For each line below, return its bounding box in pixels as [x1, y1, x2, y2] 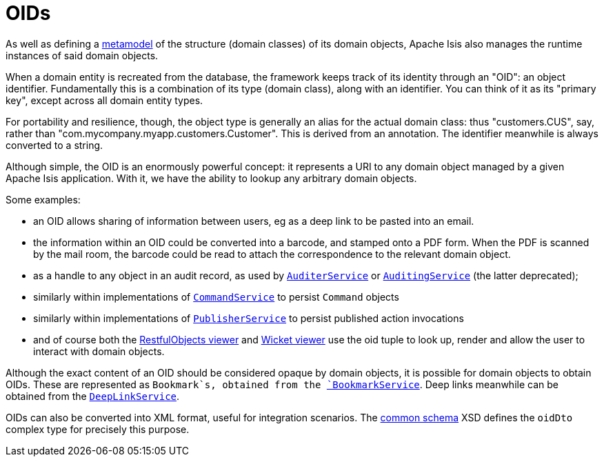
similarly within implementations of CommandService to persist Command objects [33, 290, 399, 303]
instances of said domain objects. [6, 49, 159, 61]
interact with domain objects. [33, 345, 165, 357]
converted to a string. [6, 139, 103, 151]
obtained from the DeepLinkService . [6, 390, 180, 402]
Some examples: [6, 193, 81, 205]
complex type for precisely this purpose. [6, 423, 190, 435]
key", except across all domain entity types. [6, 94, 203, 106]
